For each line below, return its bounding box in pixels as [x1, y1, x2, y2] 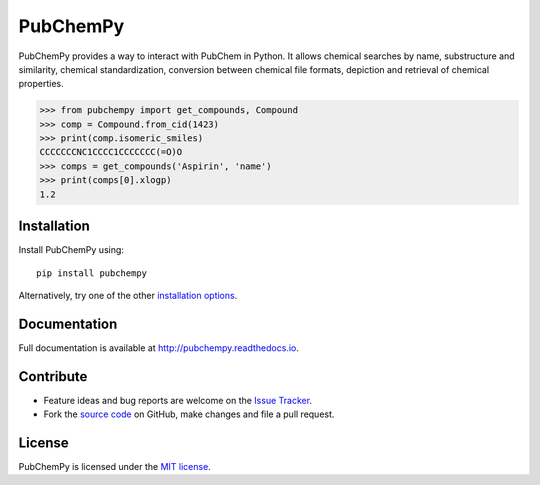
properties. [18, 78, 64, 90]
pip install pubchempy [36, 267, 148, 279]
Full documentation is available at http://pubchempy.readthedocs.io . [18, 341, 299, 354]
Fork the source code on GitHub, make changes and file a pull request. [43, 408, 335, 420]
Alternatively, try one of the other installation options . [18, 289, 238, 301]
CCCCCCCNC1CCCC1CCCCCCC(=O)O [39, 146, 183, 158]
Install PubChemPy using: [18, 244, 125, 256]
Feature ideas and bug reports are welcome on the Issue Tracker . [43, 394, 313, 406]
